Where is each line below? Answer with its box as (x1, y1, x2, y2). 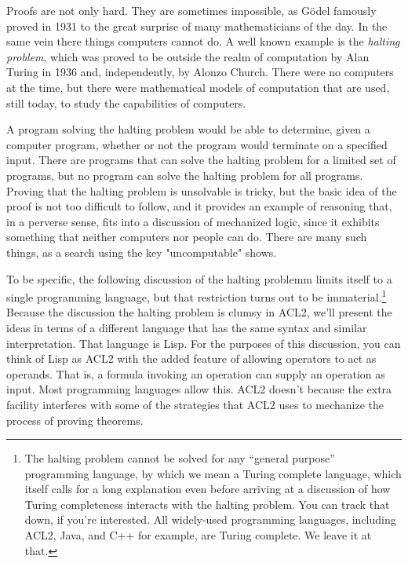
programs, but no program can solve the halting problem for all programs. (6, 166, 363, 183)
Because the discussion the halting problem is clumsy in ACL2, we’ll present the (6, 304, 392, 320)
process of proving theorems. (6, 411, 144, 428)
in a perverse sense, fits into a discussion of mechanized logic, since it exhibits (6, 213, 380, 229)
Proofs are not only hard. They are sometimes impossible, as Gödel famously (6, 2, 377, 18)
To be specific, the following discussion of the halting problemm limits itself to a (6, 270, 392, 287)
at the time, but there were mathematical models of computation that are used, (6, 79, 390, 95)
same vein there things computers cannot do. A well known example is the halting (6, 33, 400, 49)
